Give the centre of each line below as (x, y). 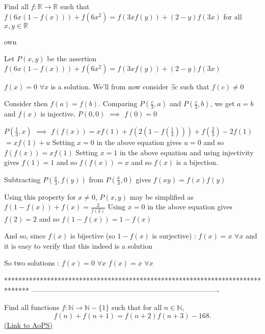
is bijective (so (93, 236)
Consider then (26, 103)
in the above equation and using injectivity (187, 152)
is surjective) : (174, 236)
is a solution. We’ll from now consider (110, 86)
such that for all (137, 307)
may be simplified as (162, 196)
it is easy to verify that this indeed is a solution (78, 245)
